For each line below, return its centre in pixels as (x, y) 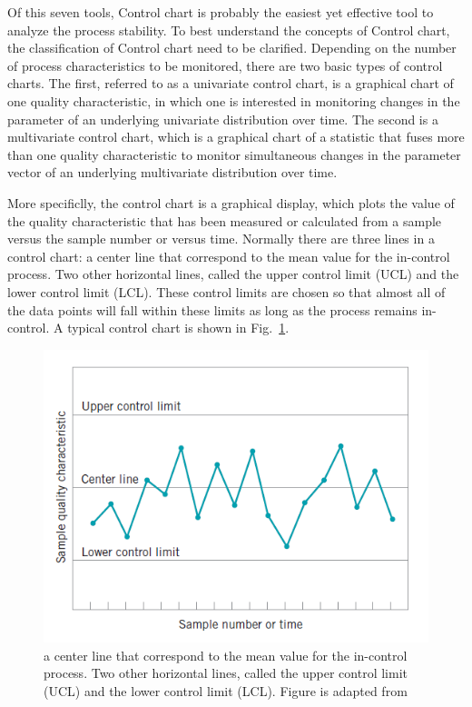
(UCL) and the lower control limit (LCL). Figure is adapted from (226, 690)
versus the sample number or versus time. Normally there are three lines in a (221, 239)
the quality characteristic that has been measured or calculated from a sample (225, 220)
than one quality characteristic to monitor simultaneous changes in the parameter (234, 154)
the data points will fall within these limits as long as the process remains (212, 309)
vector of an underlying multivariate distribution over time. (172, 172)
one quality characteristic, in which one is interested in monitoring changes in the (234, 100)
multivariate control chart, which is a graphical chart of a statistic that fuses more (236, 137)
